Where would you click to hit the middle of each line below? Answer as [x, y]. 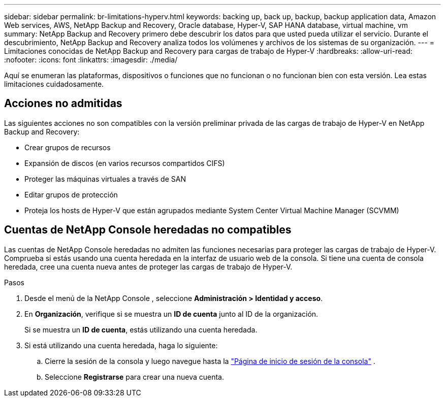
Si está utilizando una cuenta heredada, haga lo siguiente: [121, 345]
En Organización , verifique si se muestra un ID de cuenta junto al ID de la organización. [171, 314]
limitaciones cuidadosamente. [54, 84]
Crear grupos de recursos [68, 147]
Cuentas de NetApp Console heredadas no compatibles [148, 230]
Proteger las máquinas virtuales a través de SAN [105, 179]
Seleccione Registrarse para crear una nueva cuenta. [134, 377]
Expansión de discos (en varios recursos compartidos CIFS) [125, 163]
